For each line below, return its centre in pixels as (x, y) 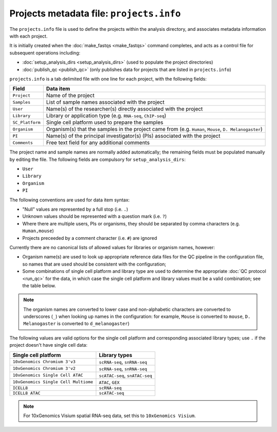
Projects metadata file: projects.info (95, 13)
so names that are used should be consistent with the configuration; (94, 264)
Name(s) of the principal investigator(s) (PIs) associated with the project (133, 136)
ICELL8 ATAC (26, 393)
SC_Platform (26, 123)
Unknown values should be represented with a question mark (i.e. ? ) (94, 216)
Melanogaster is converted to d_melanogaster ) (76, 324)
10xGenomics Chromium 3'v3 (44, 362)
